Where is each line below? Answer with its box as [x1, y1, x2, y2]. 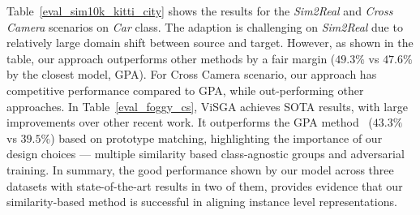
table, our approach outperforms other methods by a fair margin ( [6, 49, 336, 67]
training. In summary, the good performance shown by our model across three [6, 161, 394, 178]
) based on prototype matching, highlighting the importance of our [50, 129, 383, 146]
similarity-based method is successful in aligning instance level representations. [6, 193, 397, 210]
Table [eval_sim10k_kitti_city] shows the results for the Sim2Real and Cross [6, 2, 393, 19]
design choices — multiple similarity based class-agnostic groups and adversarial [6, 145, 405, 162]
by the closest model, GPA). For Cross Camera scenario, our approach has [6, 66, 377, 83]
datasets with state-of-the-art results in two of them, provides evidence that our [6, 177, 403, 194]
